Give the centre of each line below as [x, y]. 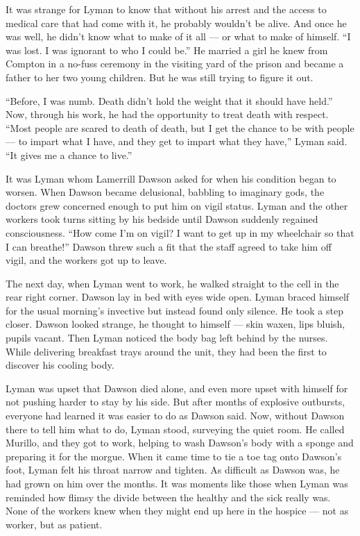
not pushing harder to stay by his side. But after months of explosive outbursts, [175, 402]
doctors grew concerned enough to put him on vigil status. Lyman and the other [177, 205]
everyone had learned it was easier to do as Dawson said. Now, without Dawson [175, 416]
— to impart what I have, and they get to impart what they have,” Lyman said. [177, 141]
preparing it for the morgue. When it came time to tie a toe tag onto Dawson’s [174, 456]
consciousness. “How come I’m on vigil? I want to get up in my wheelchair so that [180, 232]
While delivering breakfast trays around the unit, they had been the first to [166, 351]
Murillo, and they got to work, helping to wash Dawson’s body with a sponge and [180, 443]
